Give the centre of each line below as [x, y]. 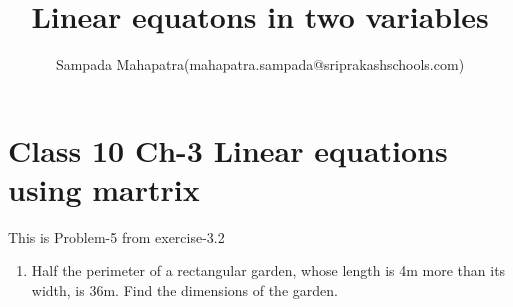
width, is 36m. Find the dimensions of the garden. [184, 290]
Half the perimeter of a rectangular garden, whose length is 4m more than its [268, 270]
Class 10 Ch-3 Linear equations [228, 149]
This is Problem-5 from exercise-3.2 [116, 236]
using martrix [104, 188]
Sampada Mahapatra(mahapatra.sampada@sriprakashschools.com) [260, 64]
